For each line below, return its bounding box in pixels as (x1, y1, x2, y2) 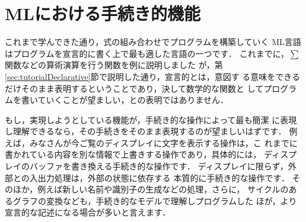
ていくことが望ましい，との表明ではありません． (37, 94, 229, 106)
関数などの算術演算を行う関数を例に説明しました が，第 (5, 59, 223, 71)
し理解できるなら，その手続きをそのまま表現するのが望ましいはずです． (5, 125, 286, 137)
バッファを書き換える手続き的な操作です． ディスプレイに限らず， (29, 160, 288, 172)
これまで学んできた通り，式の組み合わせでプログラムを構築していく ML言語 (5, 36, 301, 48)
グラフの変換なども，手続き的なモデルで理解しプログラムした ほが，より (12, 194, 297, 207)
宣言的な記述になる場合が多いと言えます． (5, 206, 171, 218)
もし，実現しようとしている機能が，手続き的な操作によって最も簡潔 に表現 (5, 113, 297, 126)
